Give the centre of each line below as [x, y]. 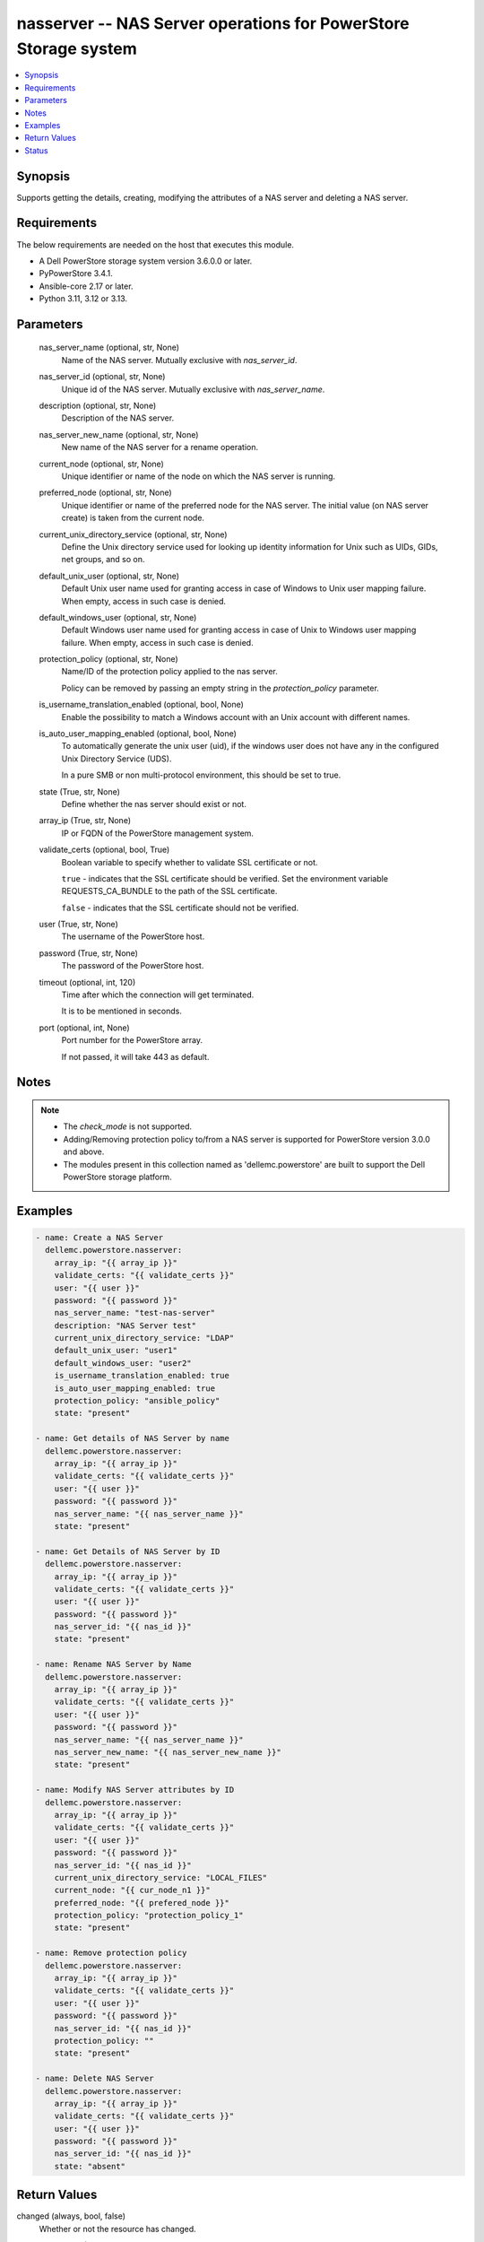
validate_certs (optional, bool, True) [104, 850]
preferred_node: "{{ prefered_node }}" [142, 1903]
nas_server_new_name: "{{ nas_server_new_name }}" [168, 1752]
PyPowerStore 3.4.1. [76, 274]
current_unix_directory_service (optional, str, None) [133, 534]
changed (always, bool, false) [71, 2216]
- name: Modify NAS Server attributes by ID [135, 1790]
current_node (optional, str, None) [102, 464]
